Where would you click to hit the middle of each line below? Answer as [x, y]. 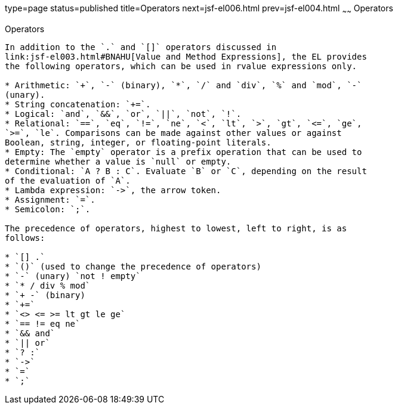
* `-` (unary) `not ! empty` [73, 276]
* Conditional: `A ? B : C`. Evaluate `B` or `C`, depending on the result [186, 171]
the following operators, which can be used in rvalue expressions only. [181, 66]
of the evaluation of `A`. [68, 180]
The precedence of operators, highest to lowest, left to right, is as [176, 228]
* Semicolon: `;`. [48, 209]
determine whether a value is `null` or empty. [118, 161]
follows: [25, 238]
